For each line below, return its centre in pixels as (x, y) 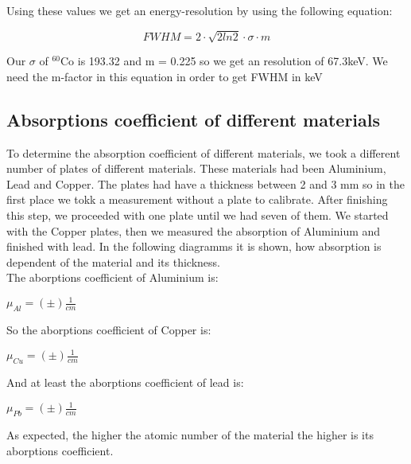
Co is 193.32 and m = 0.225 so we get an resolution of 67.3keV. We (224, 61)
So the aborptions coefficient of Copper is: (109, 330)
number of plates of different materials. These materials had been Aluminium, (196, 168)
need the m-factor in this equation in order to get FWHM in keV (165, 76)
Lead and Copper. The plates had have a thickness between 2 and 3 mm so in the (205, 183)
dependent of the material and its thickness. (113, 261)
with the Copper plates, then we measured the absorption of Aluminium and (194, 230)
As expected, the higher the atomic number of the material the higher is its (190, 435)
